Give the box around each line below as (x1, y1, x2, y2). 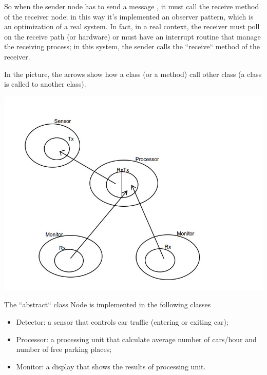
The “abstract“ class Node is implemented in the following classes (4, 299, 211, 310)
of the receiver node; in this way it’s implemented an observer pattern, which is (4, 11, 254, 22)
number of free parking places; (16, 344, 112, 354)
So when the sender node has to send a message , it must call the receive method (4, 1, 259, 11)
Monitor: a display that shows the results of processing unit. (16, 361, 206, 371)
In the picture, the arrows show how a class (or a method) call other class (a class (4, 68, 262, 79)
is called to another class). (4, 78, 86, 89)
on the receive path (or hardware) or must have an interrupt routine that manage (4, 31, 261, 42)
